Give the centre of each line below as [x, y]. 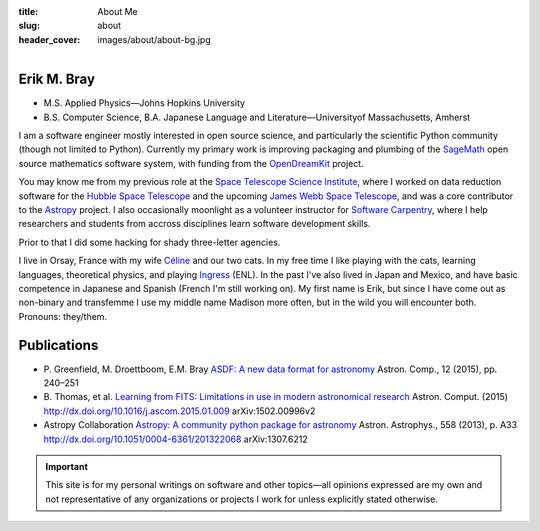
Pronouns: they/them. [63, 316]
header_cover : [49, 39]
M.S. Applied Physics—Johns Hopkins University [144, 103]
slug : [29, 26]
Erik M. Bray [56, 79]
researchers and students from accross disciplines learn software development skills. [194, 224]
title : [28, 11]
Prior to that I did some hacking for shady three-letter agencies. [149, 242]
